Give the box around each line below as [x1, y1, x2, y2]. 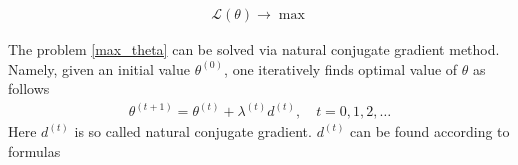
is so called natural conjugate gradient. [74, 121, 312, 142]
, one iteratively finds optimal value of [224, 58, 458, 79]
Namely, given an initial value [8, 58, 191, 79]
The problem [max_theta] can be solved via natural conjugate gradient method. [8, 39, 500, 60]
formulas [8, 140, 61, 161]
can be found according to [350, 121, 510, 142]
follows [8, 78, 50, 99]
